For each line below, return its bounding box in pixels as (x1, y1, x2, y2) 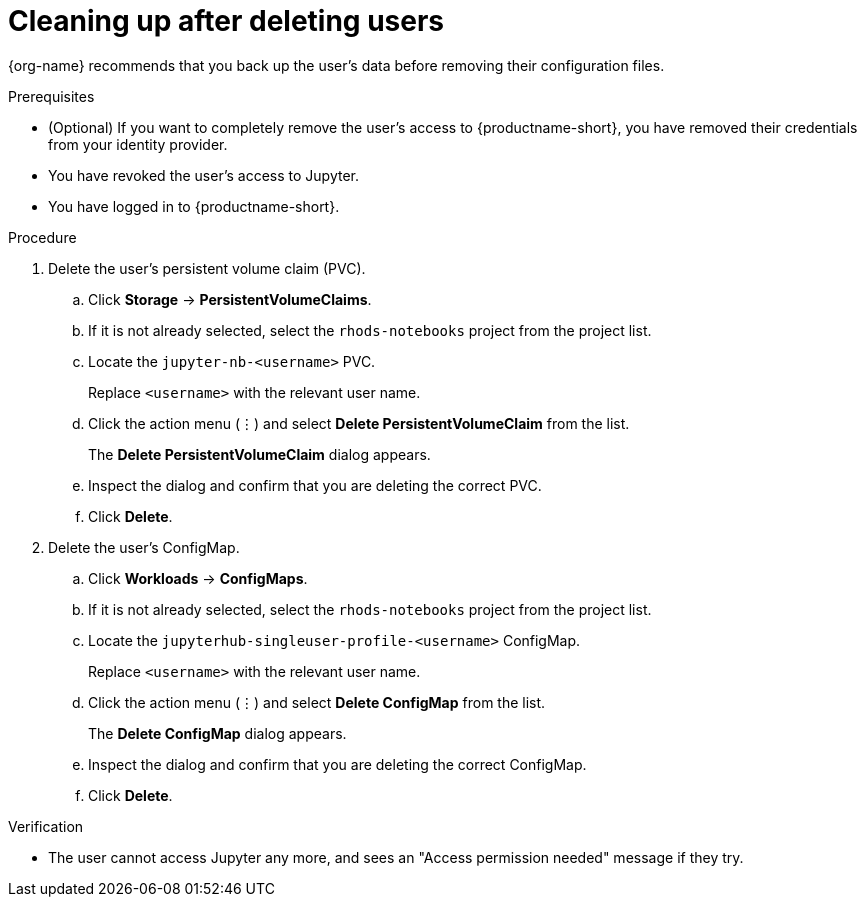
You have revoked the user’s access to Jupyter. (48, 166, 359, 184)
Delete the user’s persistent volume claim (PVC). (48, 259, 366, 277)
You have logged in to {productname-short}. (48, 197, 340, 215)
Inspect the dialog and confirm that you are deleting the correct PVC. (88, 476, 542, 494)
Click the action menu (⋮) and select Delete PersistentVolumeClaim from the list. (88, 414, 630, 432)
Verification (8, 817, 84, 835)
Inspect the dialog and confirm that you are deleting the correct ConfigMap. (88, 755, 587, 773)
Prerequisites (8, 87, 95, 105)
